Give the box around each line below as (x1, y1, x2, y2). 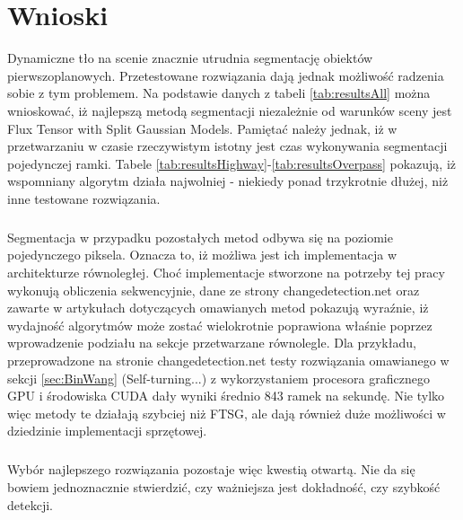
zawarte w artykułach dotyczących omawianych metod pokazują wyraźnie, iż (7, 298, 429, 317)
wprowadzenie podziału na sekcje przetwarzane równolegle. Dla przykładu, (7, 333, 416, 352)
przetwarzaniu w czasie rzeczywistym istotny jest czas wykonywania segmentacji (7, 137, 448, 155)
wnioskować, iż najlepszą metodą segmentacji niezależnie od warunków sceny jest (7, 101, 452, 119)
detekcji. (7, 495, 53, 514)
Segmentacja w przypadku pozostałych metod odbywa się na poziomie (7, 227, 393, 246)
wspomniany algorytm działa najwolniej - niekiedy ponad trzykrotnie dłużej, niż (7, 172, 449, 190)
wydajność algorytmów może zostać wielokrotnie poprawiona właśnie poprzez (7, 315, 432, 334)
